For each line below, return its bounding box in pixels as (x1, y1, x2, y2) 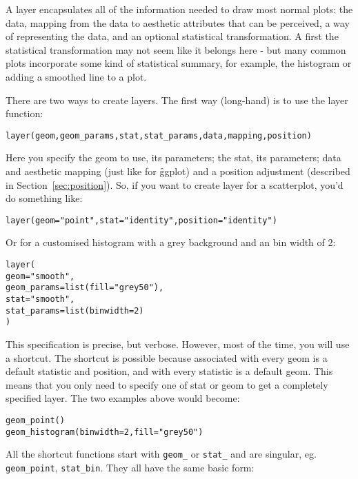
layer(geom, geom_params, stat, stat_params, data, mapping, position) (6, 130, 312, 141)
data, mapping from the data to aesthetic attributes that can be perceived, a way (6, 15, 350, 30)
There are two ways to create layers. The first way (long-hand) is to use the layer (6, 92, 348, 107)
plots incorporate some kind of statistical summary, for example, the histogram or (6, 56, 352, 70)
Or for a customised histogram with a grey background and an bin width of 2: (6, 235, 336, 249)
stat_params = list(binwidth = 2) (6, 305, 144, 316)
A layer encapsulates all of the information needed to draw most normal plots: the (6, 2, 353, 16)
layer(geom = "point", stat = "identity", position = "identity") (6, 215, 277, 225)
